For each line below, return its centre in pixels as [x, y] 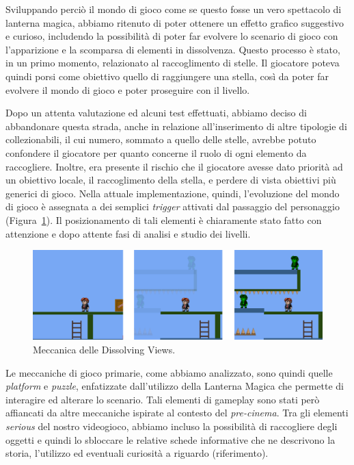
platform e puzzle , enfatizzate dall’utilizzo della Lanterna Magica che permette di [175, 386]
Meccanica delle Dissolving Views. [104, 349]
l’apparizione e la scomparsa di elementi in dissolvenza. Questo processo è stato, [173, 49]
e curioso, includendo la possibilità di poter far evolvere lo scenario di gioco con [172, 36]
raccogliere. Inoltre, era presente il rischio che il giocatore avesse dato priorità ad [174, 166]
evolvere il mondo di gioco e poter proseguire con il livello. [128, 89]
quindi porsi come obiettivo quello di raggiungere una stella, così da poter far [167, 76]
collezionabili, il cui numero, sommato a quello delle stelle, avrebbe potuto [161, 139]
